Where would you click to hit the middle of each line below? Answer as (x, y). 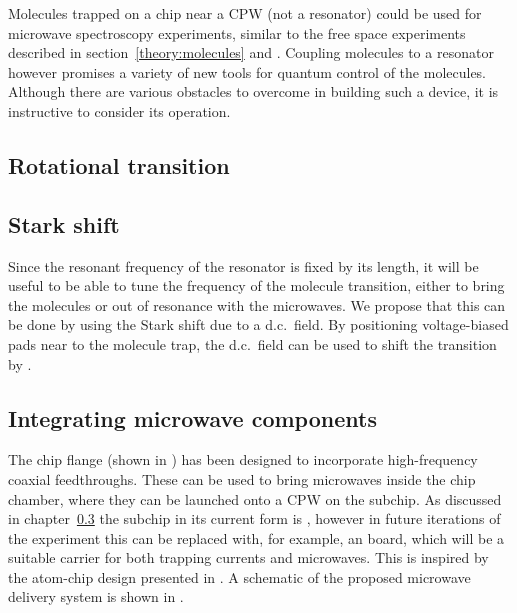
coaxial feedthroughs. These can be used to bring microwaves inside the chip (242, 478)
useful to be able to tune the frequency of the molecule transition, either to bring (256, 285)
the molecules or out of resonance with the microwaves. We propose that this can (257, 304)
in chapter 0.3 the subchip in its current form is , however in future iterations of (254, 518)
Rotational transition (119, 164)
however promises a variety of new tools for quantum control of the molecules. (247, 71)
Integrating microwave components (192, 417)
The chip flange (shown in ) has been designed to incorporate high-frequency (243, 459)
